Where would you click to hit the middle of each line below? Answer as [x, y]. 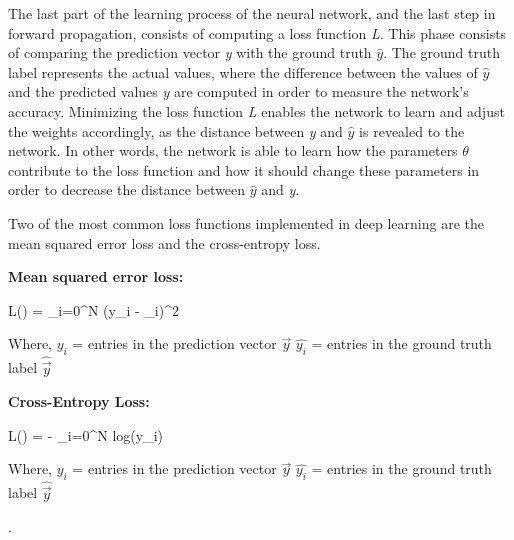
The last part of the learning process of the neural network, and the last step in [252, 13]
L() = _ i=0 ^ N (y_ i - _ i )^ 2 [93, 309]
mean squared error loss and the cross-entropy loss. [164, 242]
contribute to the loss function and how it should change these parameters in [244, 169]
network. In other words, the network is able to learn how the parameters [233, 150]
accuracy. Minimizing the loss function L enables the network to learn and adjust [256, 110]
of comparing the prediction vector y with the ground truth [190, 52]
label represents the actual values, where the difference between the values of [243, 71]
